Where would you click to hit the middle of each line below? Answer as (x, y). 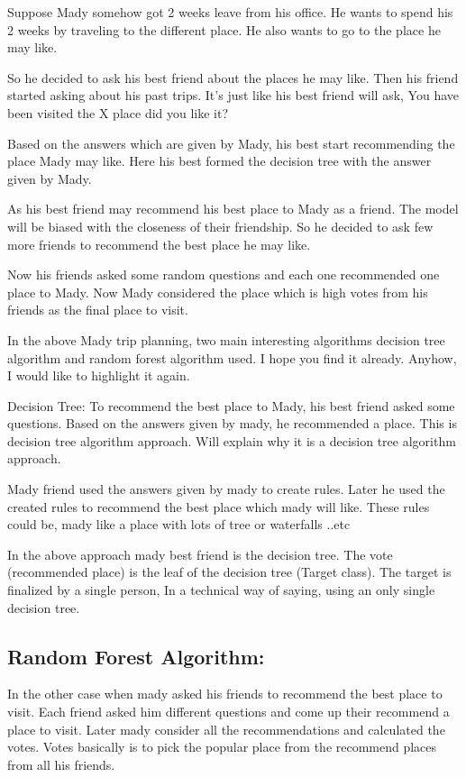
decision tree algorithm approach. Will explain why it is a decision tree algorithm (232, 440)
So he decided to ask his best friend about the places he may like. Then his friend (233, 77)
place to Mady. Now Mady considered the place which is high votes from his (218, 292)
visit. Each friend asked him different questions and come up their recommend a (228, 712)
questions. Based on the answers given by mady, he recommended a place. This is (232, 423)
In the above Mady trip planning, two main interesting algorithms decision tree (226, 339)
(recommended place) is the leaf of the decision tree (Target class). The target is (229, 572)
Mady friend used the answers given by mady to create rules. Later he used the (226, 489)
